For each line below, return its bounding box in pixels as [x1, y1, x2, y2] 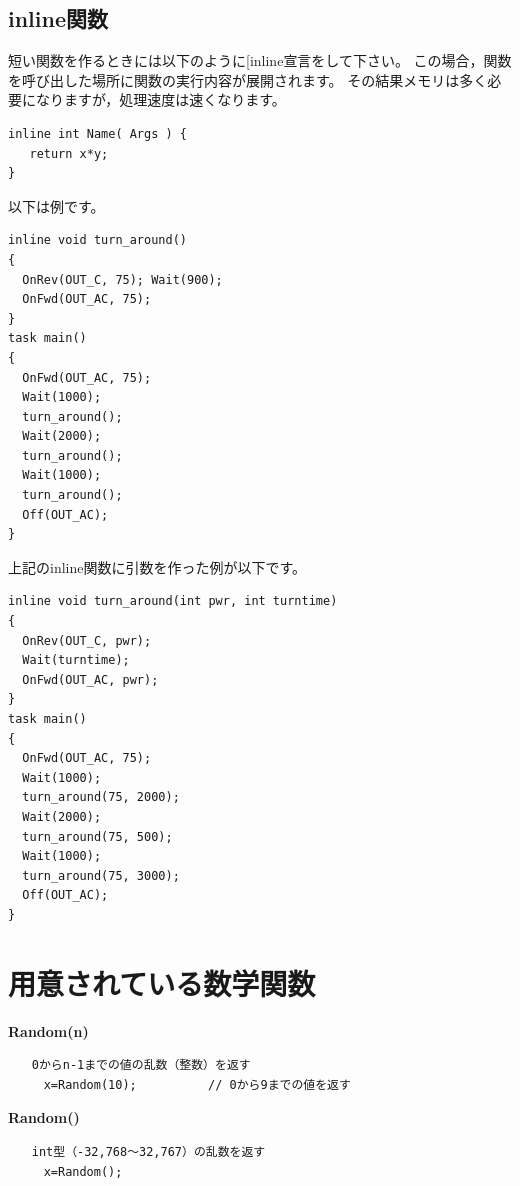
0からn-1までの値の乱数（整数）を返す [31, 1058, 251, 1073]
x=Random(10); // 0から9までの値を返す [43, 1077, 351, 1092]
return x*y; [29, 146, 109, 161]
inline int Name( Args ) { [8, 126, 187, 141]
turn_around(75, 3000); [22, 868, 180, 883]
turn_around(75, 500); [22, 829, 173, 844]
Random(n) [8, 1020, 89, 1041]
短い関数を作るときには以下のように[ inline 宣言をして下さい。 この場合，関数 [8, 50, 512, 71]
